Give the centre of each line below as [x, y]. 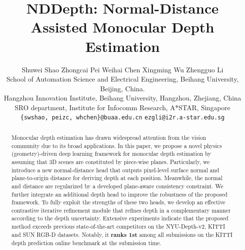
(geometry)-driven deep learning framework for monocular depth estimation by [111, 154]
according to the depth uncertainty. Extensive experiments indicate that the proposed [120, 218]
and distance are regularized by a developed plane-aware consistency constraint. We [117, 186]
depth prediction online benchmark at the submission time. [86, 243]
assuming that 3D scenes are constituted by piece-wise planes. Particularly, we [111, 161]
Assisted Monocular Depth [122, 27]
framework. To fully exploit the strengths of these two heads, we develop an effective [118, 202]
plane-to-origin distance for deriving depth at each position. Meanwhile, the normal [117, 178]
